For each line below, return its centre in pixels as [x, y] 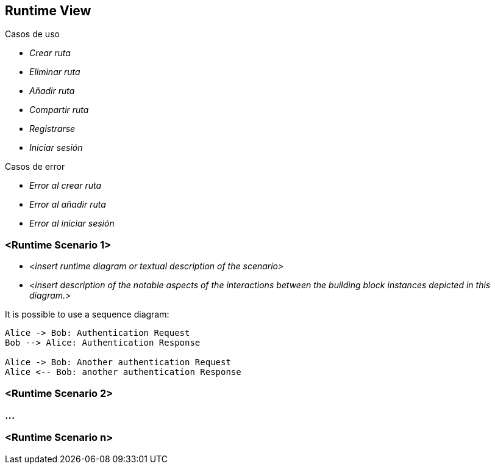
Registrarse [52, 129]
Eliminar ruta [55, 72]
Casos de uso [32, 34]
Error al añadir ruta [68, 205]
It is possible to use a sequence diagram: [87, 314]
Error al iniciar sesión [72, 224]
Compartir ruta [59, 110]
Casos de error [35, 167]
